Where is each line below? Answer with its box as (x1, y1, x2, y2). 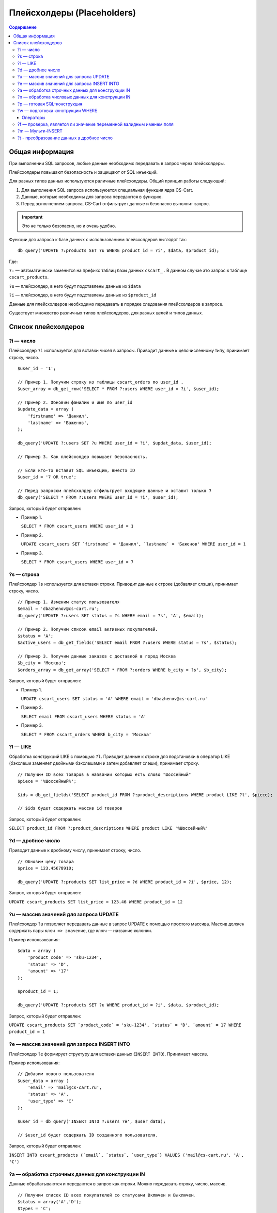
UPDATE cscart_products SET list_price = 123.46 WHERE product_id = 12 (9, 899, 183, 904)
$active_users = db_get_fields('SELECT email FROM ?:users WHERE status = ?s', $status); (17, 640, 237, 645)
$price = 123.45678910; (17, 866, 74, 871)
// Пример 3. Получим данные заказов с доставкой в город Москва (17, 654, 176, 659)
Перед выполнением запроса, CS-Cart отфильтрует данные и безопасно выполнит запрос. (21, 200, 210, 206)
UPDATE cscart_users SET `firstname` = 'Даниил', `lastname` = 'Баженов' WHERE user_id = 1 (21, 541, 246, 547)
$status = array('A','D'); (17, 1199, 82, 1204)
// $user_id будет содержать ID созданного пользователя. (17, 1132, 158, 1138)
